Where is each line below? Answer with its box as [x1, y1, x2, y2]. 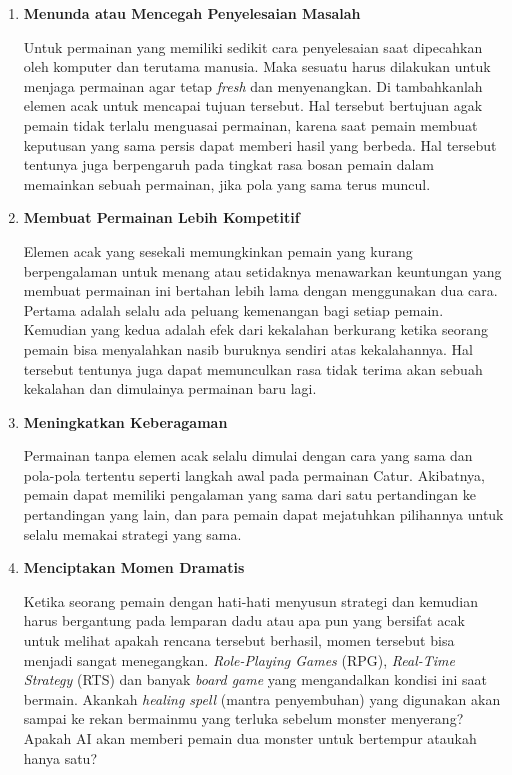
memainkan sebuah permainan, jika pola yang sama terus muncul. [23, 173, 431, 194]
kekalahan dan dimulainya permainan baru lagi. [23, 378, 317, 399]
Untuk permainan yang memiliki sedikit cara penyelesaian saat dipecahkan [23, 36, 483, 57]
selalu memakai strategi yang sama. [23, 523, 242, 544]
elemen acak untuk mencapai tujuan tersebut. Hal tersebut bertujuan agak [23, 95, 483, 116]
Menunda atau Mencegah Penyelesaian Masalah [23, 3, 361, 23]
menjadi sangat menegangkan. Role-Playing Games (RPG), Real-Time [23, 649, 455, 670]
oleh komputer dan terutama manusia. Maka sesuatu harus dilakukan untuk [23, 56, 491, 77]
